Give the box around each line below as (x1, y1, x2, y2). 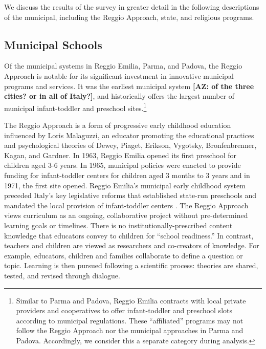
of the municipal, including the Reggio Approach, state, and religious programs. (4, 11, 254, 22)
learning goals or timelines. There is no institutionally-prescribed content (4, 220, 233, 230)
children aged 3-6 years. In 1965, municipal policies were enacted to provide (4, 160, 241, 170)
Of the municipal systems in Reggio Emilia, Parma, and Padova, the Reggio (4, 60, 242, 71)
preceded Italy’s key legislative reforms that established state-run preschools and (4, 190, 257, 201)
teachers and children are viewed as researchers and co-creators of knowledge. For (4, 240, 259, 251)
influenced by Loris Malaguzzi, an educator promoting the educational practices (4, 129, 254, 140)
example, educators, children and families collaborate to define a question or (4, 250, 243, 260)
